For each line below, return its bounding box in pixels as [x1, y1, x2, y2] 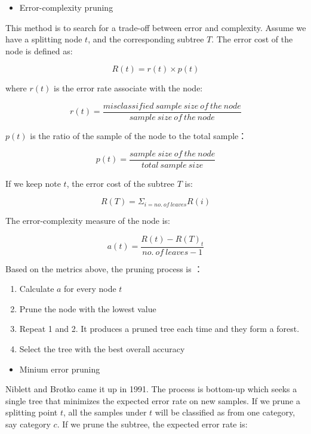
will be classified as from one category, [155, 406, 295, 418]
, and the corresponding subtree [88, 33, 204, 45]
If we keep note [5, 177, 61, 189]
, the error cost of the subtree [66, 177, 175, 189]
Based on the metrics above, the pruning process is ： [5, 262, 203, 275]
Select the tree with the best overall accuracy [19, 343, 185, 355]
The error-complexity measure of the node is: [5, 214, 171, 227]
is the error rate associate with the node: [54, 82, 203, 94]
